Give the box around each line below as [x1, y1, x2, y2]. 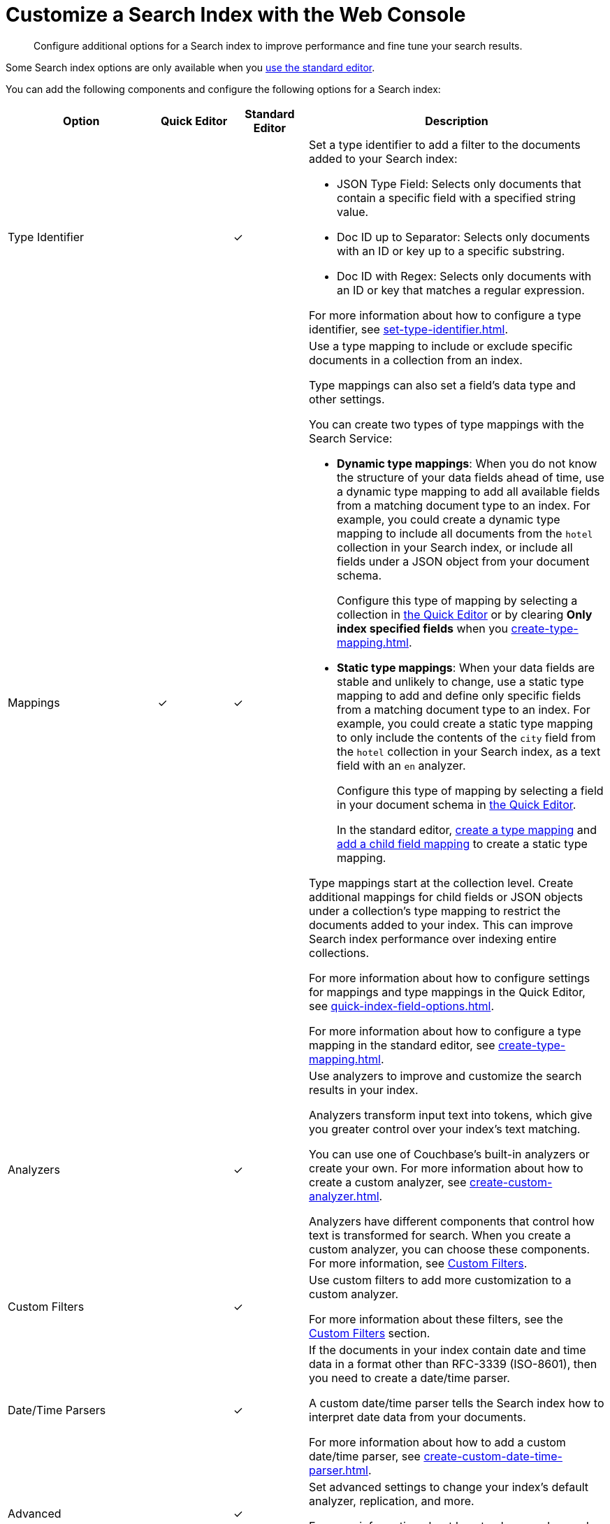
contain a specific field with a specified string [337, 190, 576, 205]
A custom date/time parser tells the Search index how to [309, 1395, 604, 1410]
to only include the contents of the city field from [337, 730, 596, 745]
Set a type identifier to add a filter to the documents [309, 137, 581, 152]
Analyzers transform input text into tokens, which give [309, 1107, 593, 1122]
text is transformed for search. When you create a [309, 1228, 571, 1242]
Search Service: [309, 431, 393, 445]
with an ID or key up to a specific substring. [337, 243, 565, 258]
